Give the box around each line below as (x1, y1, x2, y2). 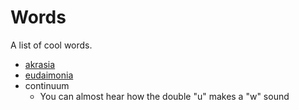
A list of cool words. (10, 39, 93, 51)
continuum (24, 79, 70, 91)
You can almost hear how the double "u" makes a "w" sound (39, 90, 290, 102)
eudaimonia (24, 69, 74, 81)
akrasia (24, 58, 56, 70)
